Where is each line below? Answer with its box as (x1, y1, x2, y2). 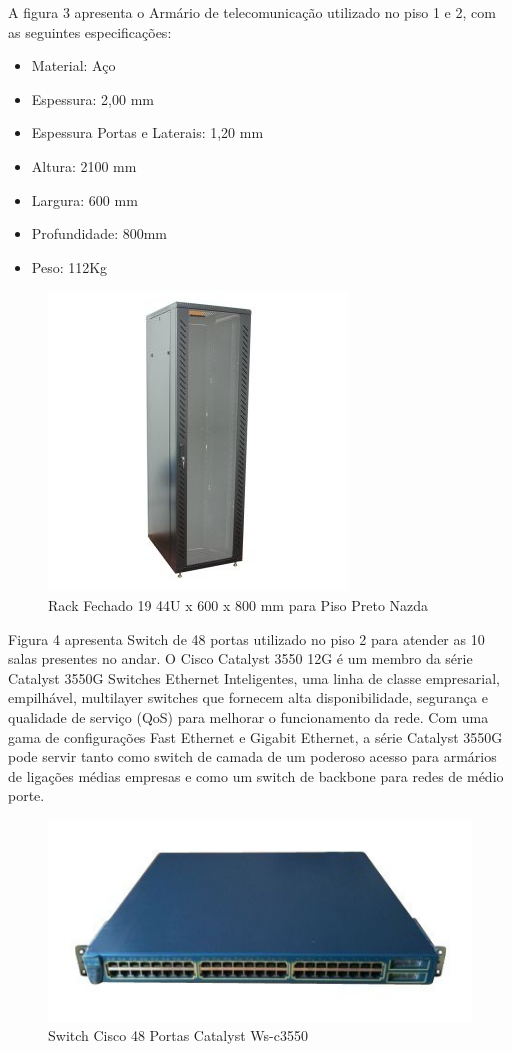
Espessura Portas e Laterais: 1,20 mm (31, 122, 264, 143)
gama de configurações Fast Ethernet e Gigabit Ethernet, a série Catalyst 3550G (8, 726, 503, 747)
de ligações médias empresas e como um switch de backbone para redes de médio (8, 765, 504, 786)
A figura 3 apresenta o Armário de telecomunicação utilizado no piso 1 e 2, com (8, 2, 496, 22)
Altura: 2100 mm (31, 155, 137, 176)
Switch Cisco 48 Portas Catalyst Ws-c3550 (48, 1025, 308, 1046)
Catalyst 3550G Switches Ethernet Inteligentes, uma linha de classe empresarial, (8, 667, 500, 688)
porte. (8, 785, 45, 806)
